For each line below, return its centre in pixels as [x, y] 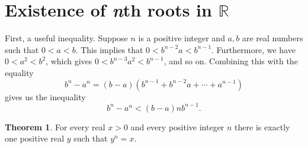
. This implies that [109, 49]
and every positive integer [177, 126]
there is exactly [262, 126]
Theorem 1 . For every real [55, 126]
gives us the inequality [45, 96]
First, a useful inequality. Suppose [66, 38]
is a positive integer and [182, 38]
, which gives [69, 61]
